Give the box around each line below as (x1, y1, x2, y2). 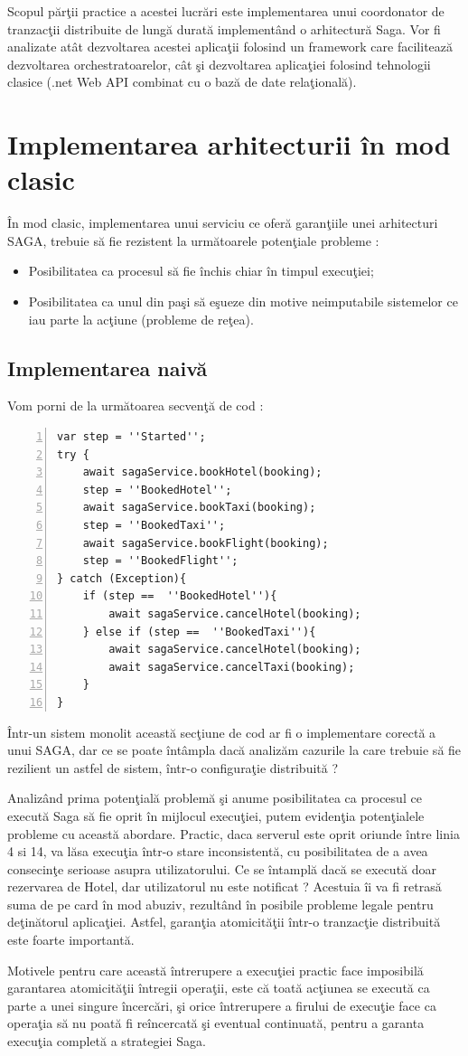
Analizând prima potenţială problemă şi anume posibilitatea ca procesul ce (7, 788, 422, 807)
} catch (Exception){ (57, 571, 187, 585)
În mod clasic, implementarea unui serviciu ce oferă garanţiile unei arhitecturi (7, 213, 438, 232)
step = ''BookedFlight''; (82, 554, 239, 568)
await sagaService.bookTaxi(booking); (82, 501, 316, 514)
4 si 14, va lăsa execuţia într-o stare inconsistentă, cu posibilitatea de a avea (7, 842, 428, 861)
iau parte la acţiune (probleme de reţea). (28, 309, 254, 328)
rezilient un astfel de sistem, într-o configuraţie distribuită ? (7, 758, 339, 777)
